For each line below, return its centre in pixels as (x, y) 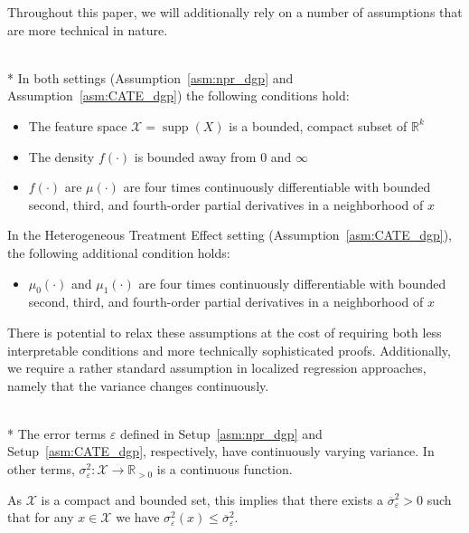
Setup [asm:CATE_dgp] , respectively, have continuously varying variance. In (221, 451)
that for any (41, 517)
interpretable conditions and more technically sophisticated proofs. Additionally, (229, 350)
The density (61, 156)
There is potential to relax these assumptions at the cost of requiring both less (225, 332)
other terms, (41, 469)
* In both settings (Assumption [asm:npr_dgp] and (150, 77)
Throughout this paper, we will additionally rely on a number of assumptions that (235, 12)
